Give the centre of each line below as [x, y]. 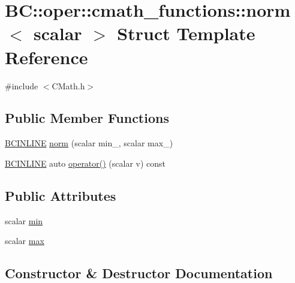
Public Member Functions [87, 118]
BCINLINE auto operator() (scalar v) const [85, 163]
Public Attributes [61, 195]
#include [22, 85]
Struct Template [186, 33]
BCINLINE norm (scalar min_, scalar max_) [89, 143]
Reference [46, 57]
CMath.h [68, 85]
